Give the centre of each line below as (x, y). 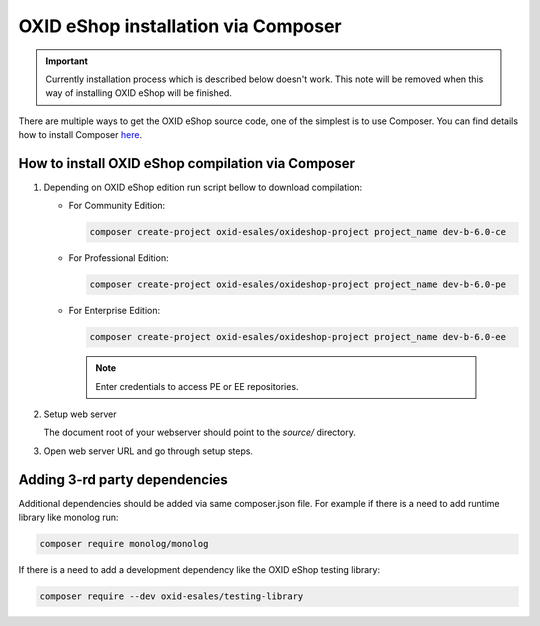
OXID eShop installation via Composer (180, 26)
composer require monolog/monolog (124, 544)
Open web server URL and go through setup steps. (148, 451)
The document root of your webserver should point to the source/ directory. (200, 432)
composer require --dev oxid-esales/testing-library (171, 596)
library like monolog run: (68, 517)
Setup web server (80, 414)
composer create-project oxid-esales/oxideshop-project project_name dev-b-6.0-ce (298, 232)
